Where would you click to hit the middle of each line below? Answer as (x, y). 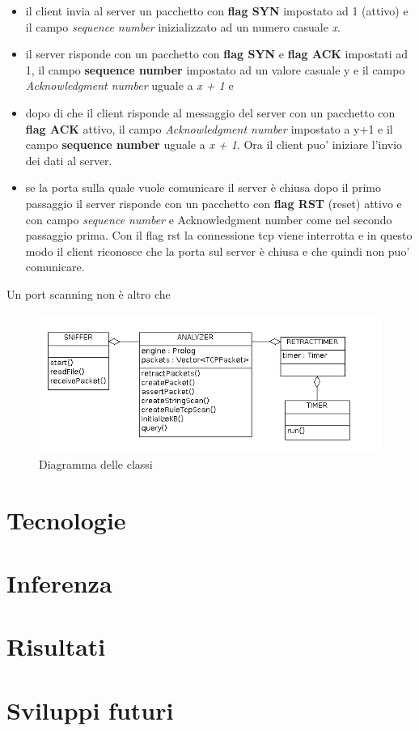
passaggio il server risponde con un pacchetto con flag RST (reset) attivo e (214, 203)
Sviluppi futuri (90, 710)
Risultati (56, 646)
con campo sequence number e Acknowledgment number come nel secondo (209, 219)
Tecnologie (66, 519)
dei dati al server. (69, 160)
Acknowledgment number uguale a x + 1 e (129, 85)
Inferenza (59, 583)
